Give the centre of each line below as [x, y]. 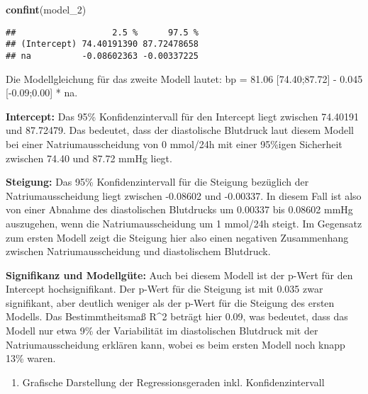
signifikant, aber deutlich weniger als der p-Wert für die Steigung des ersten [170, 302]
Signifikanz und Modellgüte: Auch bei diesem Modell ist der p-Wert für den [179, 275]
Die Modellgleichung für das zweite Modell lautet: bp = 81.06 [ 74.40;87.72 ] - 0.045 [184, 78]
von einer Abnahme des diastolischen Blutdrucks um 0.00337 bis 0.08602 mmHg [179, 209]
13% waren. [31, 358]
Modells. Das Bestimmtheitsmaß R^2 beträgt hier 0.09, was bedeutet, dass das [177, 316]
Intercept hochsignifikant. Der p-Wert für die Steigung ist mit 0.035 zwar [165, 289]
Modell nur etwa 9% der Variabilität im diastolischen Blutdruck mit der [162, 331]
